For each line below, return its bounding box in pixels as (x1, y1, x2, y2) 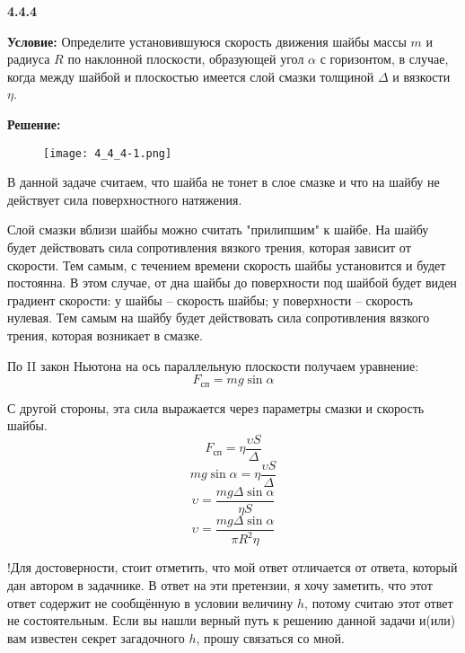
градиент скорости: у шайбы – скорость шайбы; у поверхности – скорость (7, 290, 413, 309)
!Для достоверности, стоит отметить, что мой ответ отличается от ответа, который (7, 558, 458, 577)
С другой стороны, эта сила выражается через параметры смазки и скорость (7, 398, 425, 417)
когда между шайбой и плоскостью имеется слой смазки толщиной (7, 66, 374, 85)
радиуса (7, 49, 50, 68)
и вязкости (392, 66, 451, 85)
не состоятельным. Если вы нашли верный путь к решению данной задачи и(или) (7, 611, 456, 630)
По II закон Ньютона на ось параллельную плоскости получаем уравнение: (7, 356, 419, 375)
